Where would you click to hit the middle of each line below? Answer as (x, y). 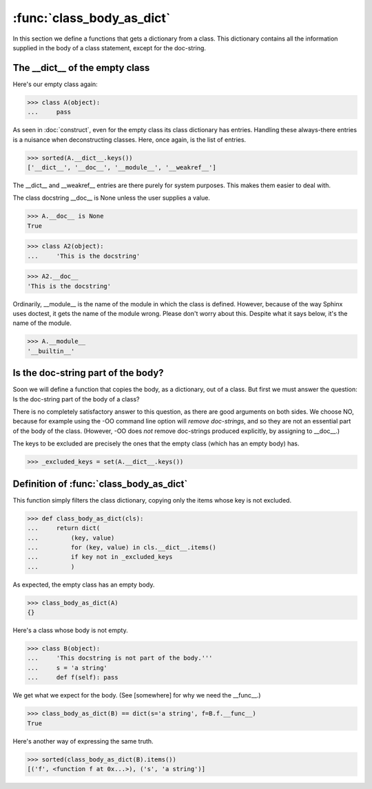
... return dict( (64, 528)
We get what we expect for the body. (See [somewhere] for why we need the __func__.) (137, 695)
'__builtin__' (51, 351)
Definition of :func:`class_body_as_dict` (100, 484)
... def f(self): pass (73, 677)
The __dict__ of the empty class (81, 68)
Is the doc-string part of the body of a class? (76, 399)
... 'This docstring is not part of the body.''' (120, 658)
